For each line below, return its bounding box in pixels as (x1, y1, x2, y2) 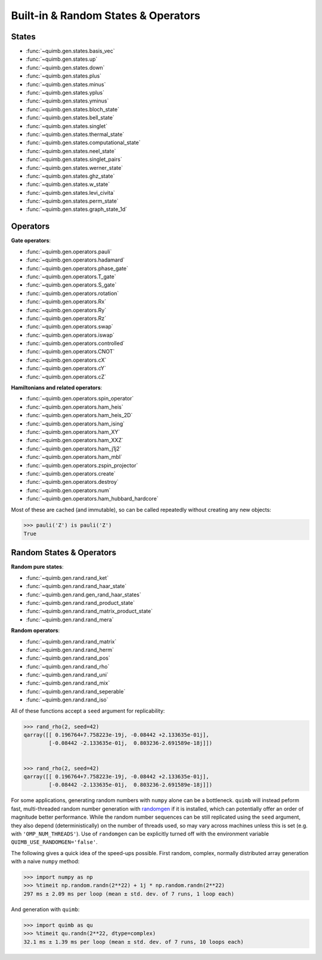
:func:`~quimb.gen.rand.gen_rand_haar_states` (26, 591, 141, 598)
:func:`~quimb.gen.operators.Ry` (26, 306, 107, 313)
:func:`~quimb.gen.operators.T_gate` (26, 273, 116, 280)
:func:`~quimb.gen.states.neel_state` (26, 147, 116, 154)
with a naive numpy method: (11, 858, 80, 865)
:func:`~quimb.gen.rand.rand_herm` (26, 646, 114, 653)
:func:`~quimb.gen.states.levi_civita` (26, 189, 116, 196)
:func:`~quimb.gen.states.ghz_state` (26, 172, 115, 179)
